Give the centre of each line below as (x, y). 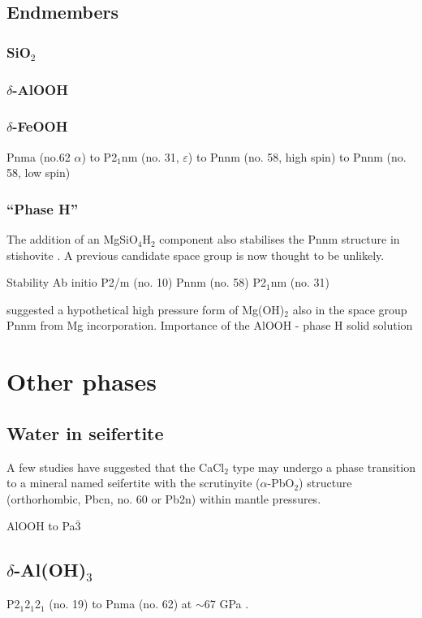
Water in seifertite (85, 432)
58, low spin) (39, 173)
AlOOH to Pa (41, 526)
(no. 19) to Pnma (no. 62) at (121, 604)
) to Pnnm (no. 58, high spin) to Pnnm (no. (297, 156)
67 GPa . (226, 604)
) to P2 (99, 156)
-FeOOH (40, 126)
